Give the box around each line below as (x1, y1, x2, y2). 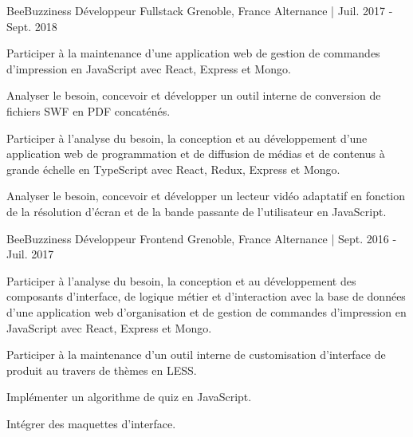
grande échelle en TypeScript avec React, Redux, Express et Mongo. (6, 160, 340, 177)
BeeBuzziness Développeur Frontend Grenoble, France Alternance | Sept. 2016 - (6, 230, 397, 246)
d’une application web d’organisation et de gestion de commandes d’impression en (6, 303, 407, 320)
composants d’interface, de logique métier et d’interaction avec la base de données (6, 288, 406, 305)
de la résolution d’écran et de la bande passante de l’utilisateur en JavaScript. (6, 203, 387, 219)
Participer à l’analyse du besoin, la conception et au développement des (6, 272, 356, 289)
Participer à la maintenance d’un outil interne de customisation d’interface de (6, 346, 386, 363)
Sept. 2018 (6, 18, 57, 34)
